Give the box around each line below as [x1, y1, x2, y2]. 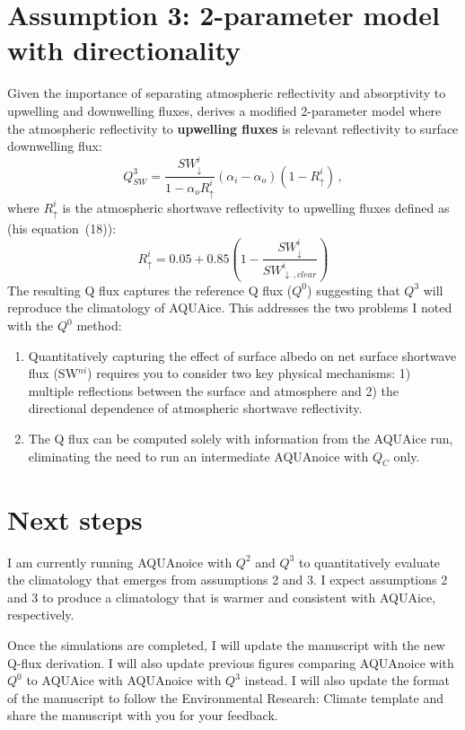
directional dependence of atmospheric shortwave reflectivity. [28, 399, 363, 418]
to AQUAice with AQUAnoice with [26, 671, 222, 690]
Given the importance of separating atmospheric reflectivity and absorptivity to [7, 84, 446, 102]
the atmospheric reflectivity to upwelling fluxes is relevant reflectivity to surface [7, 119, 459, 137]
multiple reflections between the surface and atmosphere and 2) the [28, 381, 399, 400]
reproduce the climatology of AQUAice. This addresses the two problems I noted [7, 298, 452, 317]
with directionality [7, 31, 241, 68]
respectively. [7, 605, 75, 624]
